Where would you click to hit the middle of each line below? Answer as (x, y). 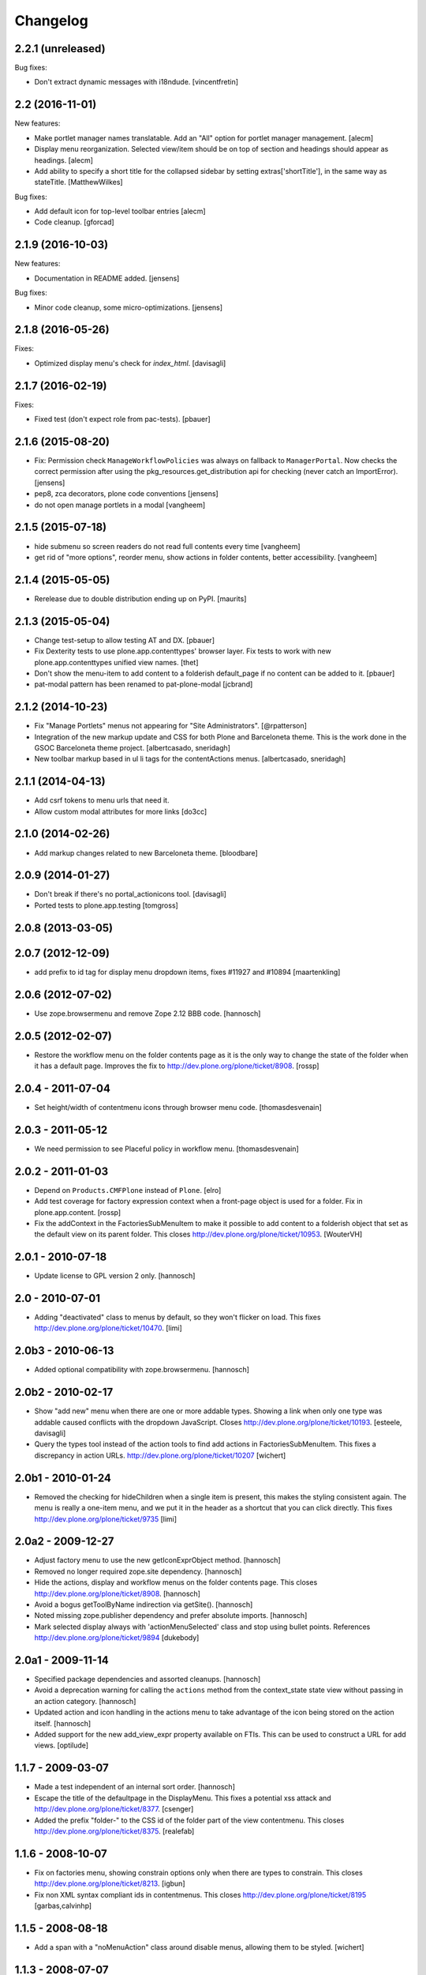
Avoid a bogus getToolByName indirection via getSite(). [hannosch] (144, 1604)
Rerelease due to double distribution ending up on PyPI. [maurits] (140, 598)
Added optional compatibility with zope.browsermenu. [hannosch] (142, 1370)
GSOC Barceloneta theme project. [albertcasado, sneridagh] (132, 747)
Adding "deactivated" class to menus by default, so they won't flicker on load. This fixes (177, 1317)
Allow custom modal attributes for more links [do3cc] (121, 811)
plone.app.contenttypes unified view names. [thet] (116, 662)
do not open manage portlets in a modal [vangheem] (120, 505)
